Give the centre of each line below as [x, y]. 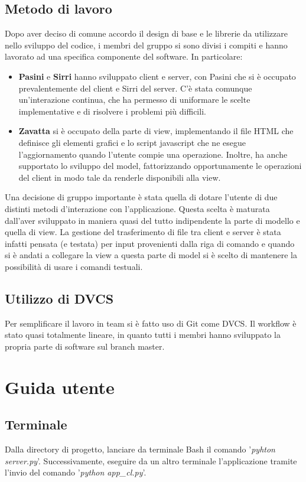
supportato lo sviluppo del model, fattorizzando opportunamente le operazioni [160, 166]
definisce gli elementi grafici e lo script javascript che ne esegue [132, 142]
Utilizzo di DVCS [59, 298]
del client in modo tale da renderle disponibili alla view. [120, 177]
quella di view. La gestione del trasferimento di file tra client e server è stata [143, 232]
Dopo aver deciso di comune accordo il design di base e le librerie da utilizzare [146, 33]
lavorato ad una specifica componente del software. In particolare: [124, 56]
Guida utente [60, 387]
